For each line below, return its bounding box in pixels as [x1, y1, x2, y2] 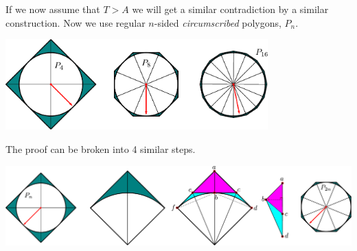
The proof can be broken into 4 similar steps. [5, 142, 196, 156]
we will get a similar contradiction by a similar [132, 2, 329, 16]
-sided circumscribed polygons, [154, 15, 281, 29]
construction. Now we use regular [5, 15, 146, 29]
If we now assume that [5, 2, 100, 16]
